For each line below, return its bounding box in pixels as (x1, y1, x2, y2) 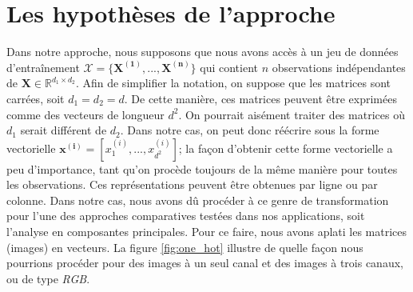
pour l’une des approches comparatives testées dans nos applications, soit (6, 207, 365, 224)
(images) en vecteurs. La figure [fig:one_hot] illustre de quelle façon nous (6, 238, 363, 255)
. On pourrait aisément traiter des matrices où (178, 106, 405, 122)
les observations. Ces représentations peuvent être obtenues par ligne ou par (6, 176, 378, 193)
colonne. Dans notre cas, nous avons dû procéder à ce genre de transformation (6, 191, 389, 208)
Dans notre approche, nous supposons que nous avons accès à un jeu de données (6, 43, 399, 60)
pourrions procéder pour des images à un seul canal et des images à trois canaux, (6, 254, 403, 271)
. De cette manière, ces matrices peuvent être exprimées (124, 90, 397, 106)
